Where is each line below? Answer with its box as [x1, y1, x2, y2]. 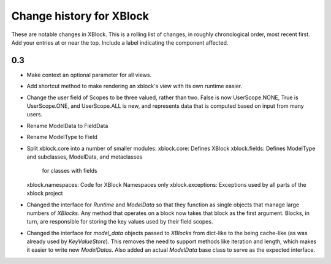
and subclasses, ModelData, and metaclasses [26, 153, 143, 160]
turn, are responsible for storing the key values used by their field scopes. [26, 218, 213, 225]
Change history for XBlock [11, 9, 150, 23]
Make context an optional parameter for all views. [26, 71, 152, 78]
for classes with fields [42, 167, 97, 175]
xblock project [26, 190, 63, 197]
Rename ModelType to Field [26, 134, 97, 141]
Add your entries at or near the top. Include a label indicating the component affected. [11, 39, 229, 46]
